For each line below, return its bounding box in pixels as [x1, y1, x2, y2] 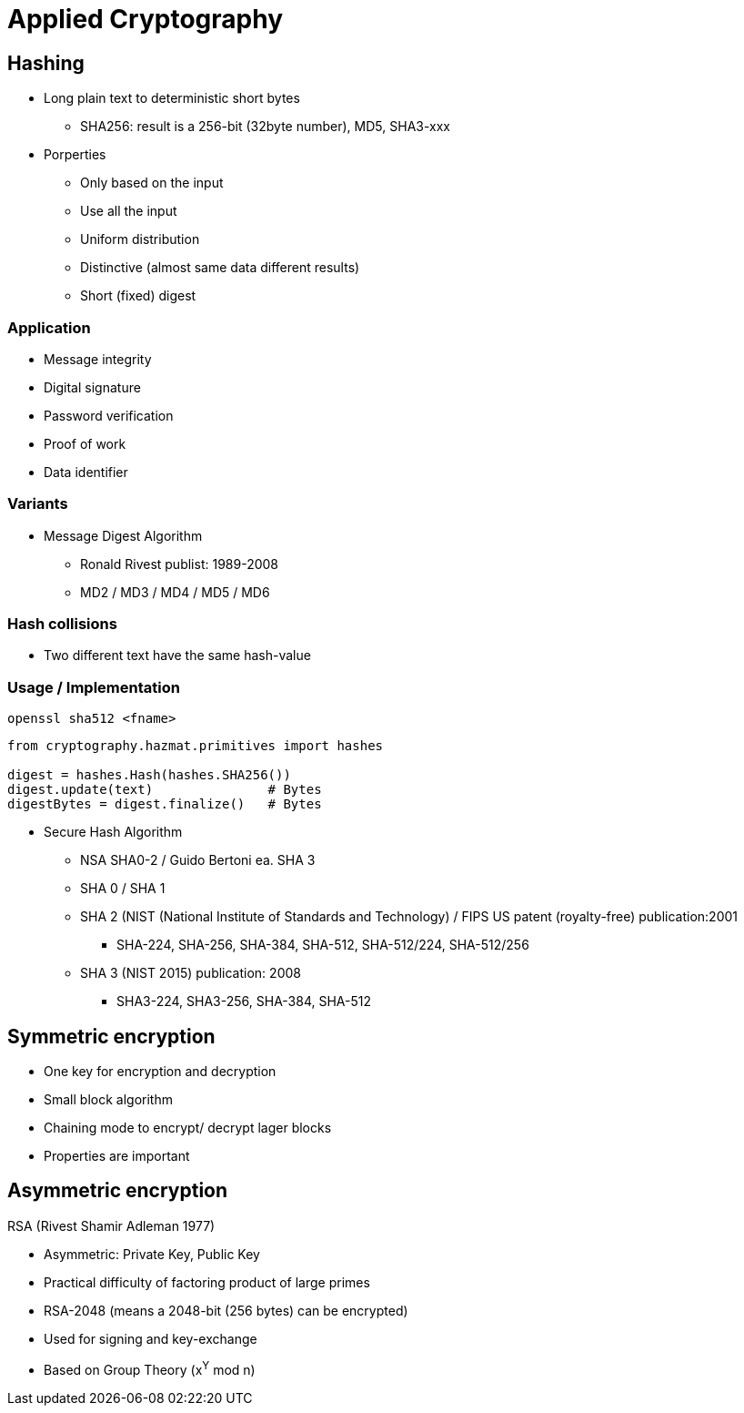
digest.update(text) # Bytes [7, 782, 322, 798]
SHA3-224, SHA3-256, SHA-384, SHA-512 [116, 993, 372, 1010]
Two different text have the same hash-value [44, 647, 311, 664]
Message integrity [44, 351, 152, 367]
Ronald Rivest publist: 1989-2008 [80, 555, 278, 572]
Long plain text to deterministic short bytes [44, 90, 300, 107]
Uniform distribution [80, 231, 200, 248]
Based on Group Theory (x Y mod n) [44, 1358, 256, 1377]
